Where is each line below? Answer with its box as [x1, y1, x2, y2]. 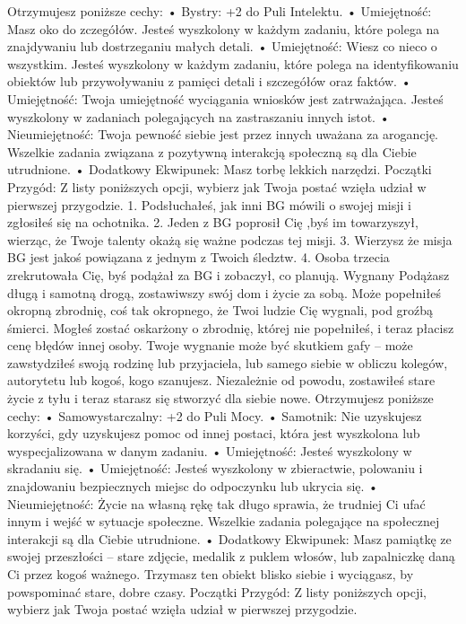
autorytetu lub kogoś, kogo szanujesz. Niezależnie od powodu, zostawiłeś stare [7, 371, 436, 390]
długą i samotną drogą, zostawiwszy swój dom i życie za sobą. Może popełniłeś [7, 283, 441, 302]
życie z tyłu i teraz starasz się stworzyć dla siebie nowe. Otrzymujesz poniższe [7, 389, 434, 408]
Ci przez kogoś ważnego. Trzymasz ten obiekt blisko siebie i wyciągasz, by [7, 565, 414, 583]
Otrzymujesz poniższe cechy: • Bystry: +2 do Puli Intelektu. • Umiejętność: [7, 2, 432, 20]
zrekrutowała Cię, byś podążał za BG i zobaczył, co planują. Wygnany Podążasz [7, 265, 450, 284]
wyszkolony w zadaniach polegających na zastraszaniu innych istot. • [7, 107, 390, 126]
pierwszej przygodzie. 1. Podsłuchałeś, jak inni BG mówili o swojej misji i [7, 195, 411, 214]
